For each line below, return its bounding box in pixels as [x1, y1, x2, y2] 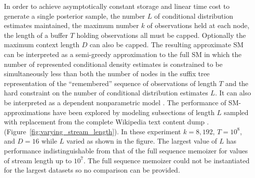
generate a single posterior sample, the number [4, 10, 145, 21]
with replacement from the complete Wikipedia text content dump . [4, 117, 209, 127]
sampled [223, 107, 249, 117]
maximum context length [4, 39, 80, 50]
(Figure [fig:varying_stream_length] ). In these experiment [4, 126, 181, 136]
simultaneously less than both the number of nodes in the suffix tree [4, 68, 210, 79]
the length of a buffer [4, 30, 68, 40]
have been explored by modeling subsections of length [52, 107, 215, 117]
